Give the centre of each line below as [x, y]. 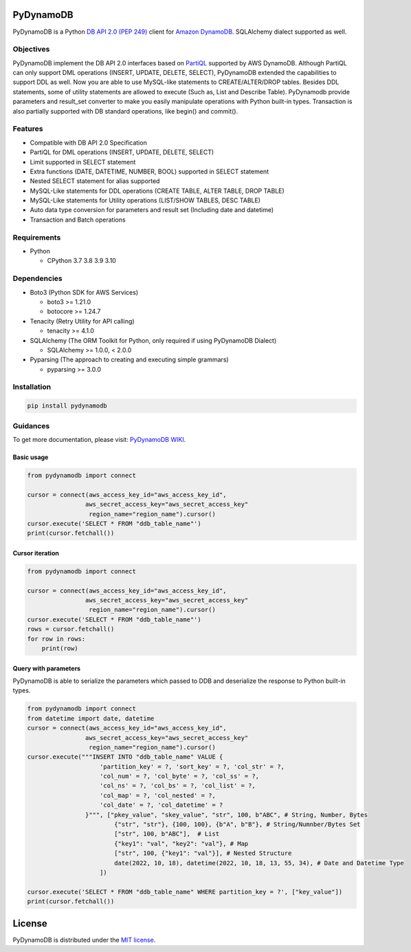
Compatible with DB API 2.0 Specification [88, 142]
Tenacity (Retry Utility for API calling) [82, 321]
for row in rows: [56, 639]
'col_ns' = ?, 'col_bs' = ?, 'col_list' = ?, [178, 786]
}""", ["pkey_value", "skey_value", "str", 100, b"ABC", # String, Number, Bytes [226, 815]
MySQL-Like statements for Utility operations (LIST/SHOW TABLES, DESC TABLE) [145, 200]
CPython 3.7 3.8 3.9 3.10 [81, 261]
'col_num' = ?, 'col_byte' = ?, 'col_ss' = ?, [180, 776]
